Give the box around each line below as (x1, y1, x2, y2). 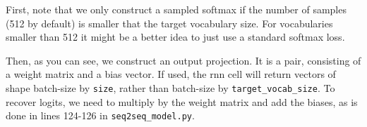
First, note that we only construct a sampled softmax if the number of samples (6, 2, 347, 16)
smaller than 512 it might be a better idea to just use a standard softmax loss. (6, 29, 345, 44)
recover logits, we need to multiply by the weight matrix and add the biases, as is (6, 94, 358, 109)
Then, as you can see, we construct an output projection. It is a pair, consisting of (6, 53, 361, 67)
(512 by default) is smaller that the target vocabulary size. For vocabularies (6, 15, 333, 30)
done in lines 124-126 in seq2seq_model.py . (6, 108, 195, 123)
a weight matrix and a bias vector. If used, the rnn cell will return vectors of (6, 67, 336, 81)
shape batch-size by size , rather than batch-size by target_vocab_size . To (6, 80, 335, 95)
